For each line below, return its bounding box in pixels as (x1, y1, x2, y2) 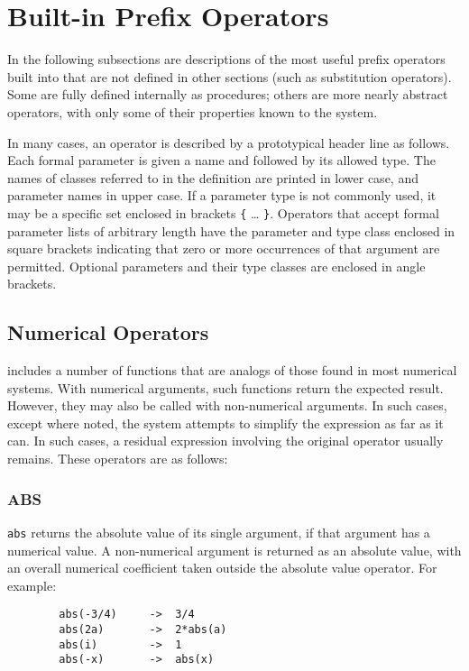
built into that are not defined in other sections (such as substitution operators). (7, 67, 452, 86)
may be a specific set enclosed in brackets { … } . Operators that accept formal (7, 203, 439, 222)
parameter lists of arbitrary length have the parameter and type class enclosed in (7, 221, 455, 240)
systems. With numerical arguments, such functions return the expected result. (7, 378, 444, 397)
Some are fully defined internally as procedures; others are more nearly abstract (7, 85, 448, 104)
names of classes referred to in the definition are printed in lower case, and (7, 168, 418, 187)
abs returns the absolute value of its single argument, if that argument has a (7, 522, 430, 541)
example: (7, 575, 57, 594)
